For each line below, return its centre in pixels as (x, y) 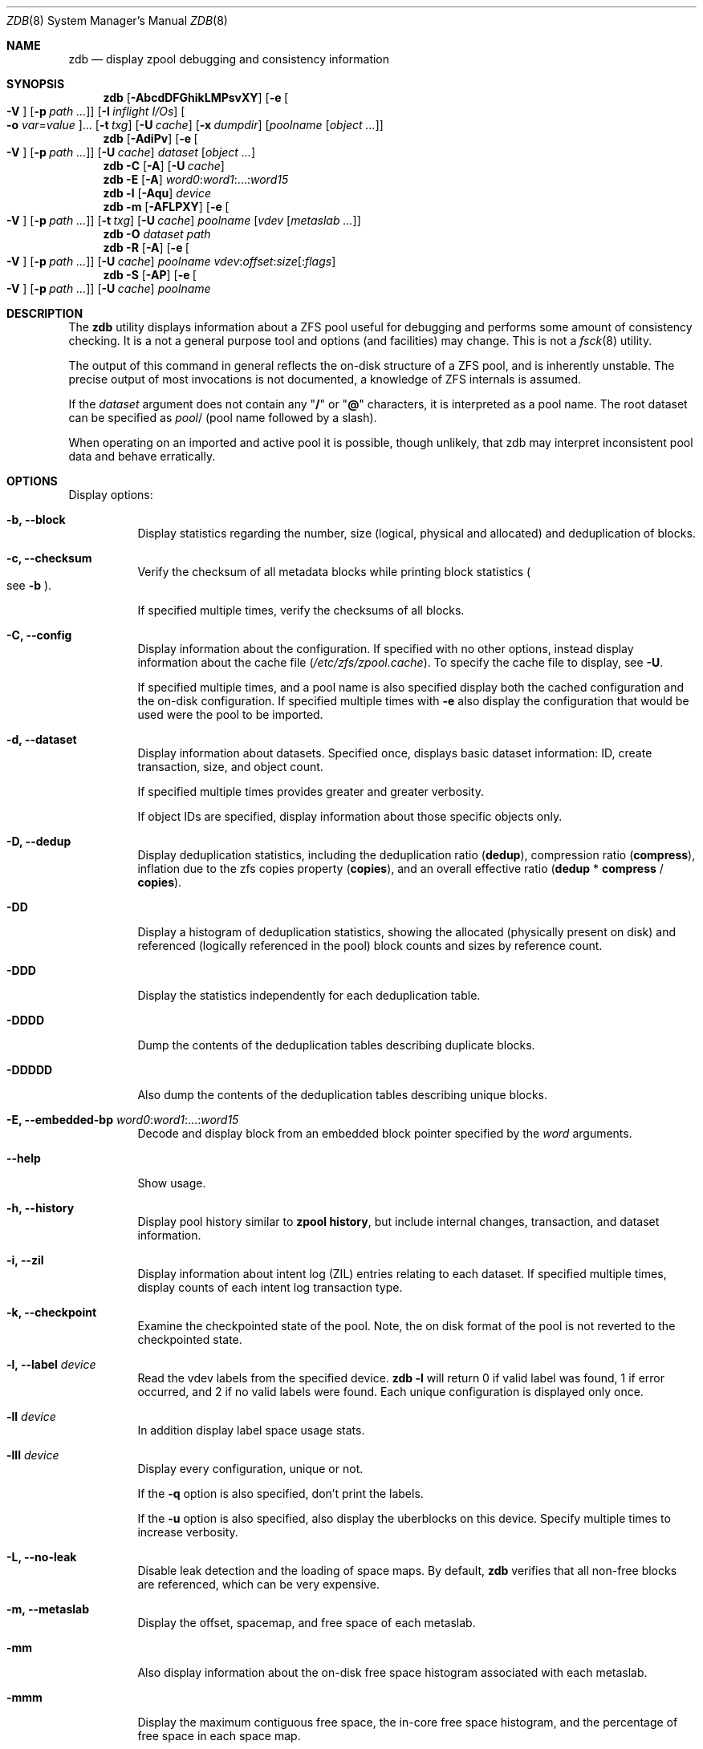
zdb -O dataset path (157, 234)
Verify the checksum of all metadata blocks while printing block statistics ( (334, 572)
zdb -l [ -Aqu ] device (157, 193)
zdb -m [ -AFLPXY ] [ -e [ (166, 207)
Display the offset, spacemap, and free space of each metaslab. (307, 1623)
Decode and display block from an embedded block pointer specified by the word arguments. (385, 1133)
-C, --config (39, 635)
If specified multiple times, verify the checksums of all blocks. (301, 610)
